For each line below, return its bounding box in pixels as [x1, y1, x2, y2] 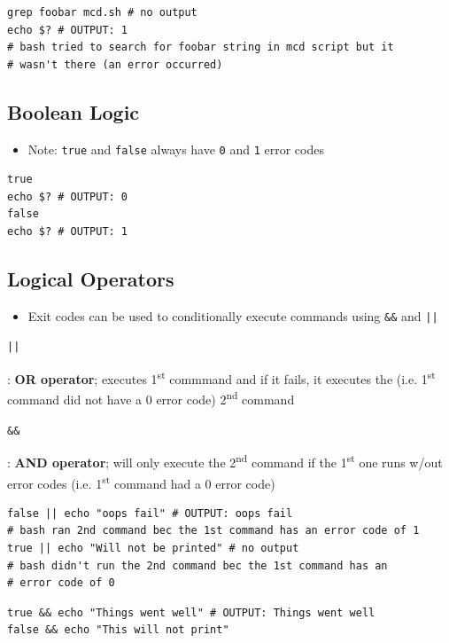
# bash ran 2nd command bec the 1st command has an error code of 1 [7, 524, 420, 537]
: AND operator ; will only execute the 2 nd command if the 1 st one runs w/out [7, 451, 443, 471]
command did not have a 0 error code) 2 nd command [7, 388, 295, 409]
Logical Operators [7, 265, 174, 292]
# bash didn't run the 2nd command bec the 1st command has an [7, 559, 388, 572]
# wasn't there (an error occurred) [7, 58, 223, 71]
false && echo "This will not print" [7, 623, 229, 637]
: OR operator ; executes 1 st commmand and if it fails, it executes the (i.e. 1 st [7, 367, 436, 388]
